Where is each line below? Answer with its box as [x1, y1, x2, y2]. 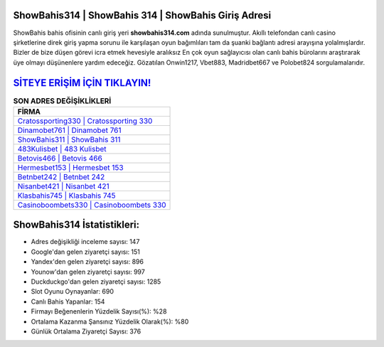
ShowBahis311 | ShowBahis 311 [17, 134, 121, 144]
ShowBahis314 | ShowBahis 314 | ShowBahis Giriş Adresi [13, 9, 272, 21]
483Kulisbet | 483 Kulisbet [17, 144, 107, 154]
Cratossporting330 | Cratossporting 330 [17, 116, 153, 126]
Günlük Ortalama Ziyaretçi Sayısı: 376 [31, 327, 142, 336]
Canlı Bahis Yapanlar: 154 [31, 297, 105, 306]
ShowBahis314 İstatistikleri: [13, 219, 140, 231]
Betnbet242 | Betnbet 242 [17, 171, 105, 181]
